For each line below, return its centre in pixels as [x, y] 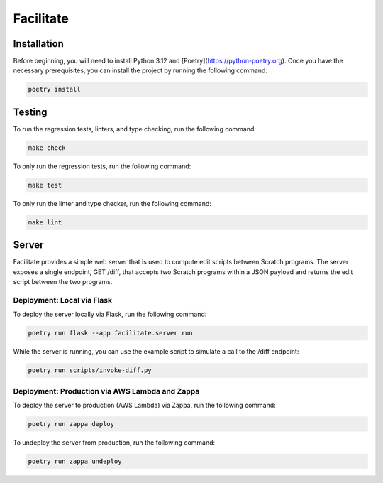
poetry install [54, 89]
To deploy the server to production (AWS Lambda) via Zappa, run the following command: [144, 405]
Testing [30, 112]
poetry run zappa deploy [71, 424]
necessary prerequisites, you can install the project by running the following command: [140, 70]
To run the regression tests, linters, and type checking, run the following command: [135, 129]
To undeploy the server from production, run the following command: [114, 442]
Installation [38, 44]
